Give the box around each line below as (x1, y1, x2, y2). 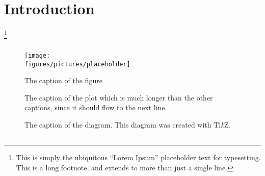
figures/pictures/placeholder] (24, 60, 130, 68)
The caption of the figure (24, 75, 102, 86)
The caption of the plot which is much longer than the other (24, 92, 213, 103)
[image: (24, 52, 50, 59)
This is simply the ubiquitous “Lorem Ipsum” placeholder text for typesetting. (16, 152, 261, 162)
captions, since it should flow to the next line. (24, 102, 167, 113)
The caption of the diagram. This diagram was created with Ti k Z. (24, 119, 231, 130)
